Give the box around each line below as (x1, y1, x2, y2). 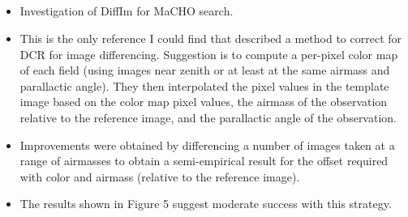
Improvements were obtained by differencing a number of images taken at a (19, 136, 395, 153)
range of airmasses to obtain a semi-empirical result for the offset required (19, 152, 389, 169)
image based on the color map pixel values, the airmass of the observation (19, 93, 388, 110)
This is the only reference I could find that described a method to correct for (19, 29, 402, 46)
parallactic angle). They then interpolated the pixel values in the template (19, 77, 389, 94)
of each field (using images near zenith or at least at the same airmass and (19, 62, 390, 79)
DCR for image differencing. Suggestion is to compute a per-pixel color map (19, 45, 398, 62)
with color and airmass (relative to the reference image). (19, 168, 300, 185)
